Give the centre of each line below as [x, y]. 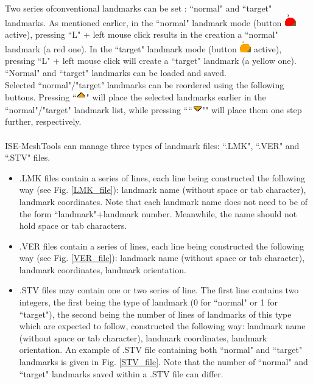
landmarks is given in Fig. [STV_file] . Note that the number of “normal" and [164, 362]
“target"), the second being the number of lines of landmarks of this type [155, 314]
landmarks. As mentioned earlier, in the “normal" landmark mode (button [143, 22]
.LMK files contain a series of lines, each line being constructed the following [162, 177]
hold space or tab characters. [73, 225]
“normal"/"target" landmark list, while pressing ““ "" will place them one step [153, 109]
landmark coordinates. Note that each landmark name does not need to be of [163, 201]
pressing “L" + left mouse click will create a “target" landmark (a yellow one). [151, 61]
